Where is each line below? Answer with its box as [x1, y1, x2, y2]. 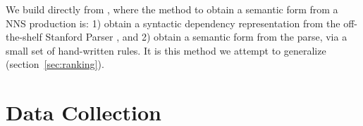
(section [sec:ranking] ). [6, 57, 104, 71]
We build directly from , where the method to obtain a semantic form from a [6, 2, 338, 16]
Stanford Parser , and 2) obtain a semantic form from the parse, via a [45, 29, 347, 44]
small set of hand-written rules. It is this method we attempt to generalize [6, 43, 326, 57]
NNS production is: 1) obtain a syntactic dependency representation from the [6, 15, 340, 30]
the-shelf [6, 29, 42, 44]
